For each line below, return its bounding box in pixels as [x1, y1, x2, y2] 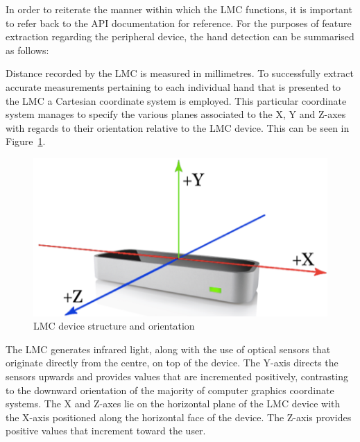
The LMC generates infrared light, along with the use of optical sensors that [6, 341, 331, 356]
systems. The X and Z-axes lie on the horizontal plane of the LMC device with [6, 396, 341, 411]
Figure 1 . [6, 134, 46, 148]
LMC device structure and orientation [33, 318, 195, 333]
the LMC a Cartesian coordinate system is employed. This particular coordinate [6, 93, 347, 108]
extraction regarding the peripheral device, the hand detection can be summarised [6, 29, 354, 44]
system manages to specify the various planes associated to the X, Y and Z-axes [6, 107, 346, 121]
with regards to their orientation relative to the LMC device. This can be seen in [6, 120, 350, 135]
